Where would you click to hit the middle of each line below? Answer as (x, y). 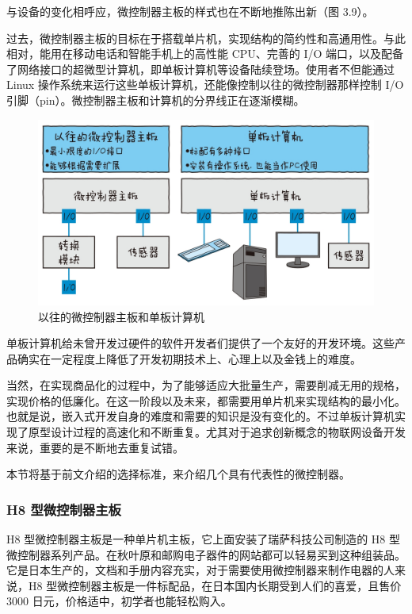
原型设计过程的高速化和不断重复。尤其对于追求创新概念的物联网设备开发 (217, 432)
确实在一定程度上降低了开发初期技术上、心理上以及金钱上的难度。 (189, 358)
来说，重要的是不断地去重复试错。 (95, 447)
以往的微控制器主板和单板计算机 (121, 316)
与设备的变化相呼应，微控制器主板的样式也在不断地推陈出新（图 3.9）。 (190, 11)
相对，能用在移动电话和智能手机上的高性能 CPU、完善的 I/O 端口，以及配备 (205, 54)
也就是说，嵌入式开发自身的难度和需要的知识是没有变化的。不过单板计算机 (200, 416)
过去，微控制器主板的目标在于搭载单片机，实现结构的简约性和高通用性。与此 (206, 38)
